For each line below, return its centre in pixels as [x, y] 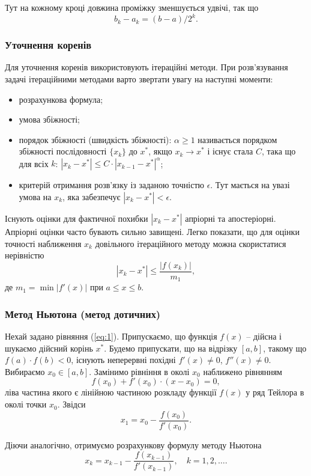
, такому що [285, 348]
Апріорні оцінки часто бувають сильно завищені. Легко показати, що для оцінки [152, 231]
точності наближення [43, 243]
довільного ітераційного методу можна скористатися [191, 243]
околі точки [26, 404]
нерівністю [25, 255]
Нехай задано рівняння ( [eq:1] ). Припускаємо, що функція [111, 336]
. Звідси [71, 404]
